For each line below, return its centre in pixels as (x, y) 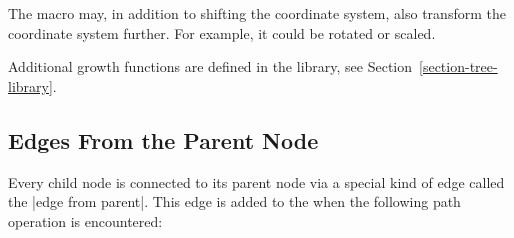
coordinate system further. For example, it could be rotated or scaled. (222, 32)
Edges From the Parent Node (163, 139)
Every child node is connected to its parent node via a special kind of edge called (256, 181)
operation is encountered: (85, 220)
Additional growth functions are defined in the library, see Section (210, 66)
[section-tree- (458, 66)
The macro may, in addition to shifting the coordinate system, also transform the (257, 13)
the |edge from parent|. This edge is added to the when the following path (234, 201)
